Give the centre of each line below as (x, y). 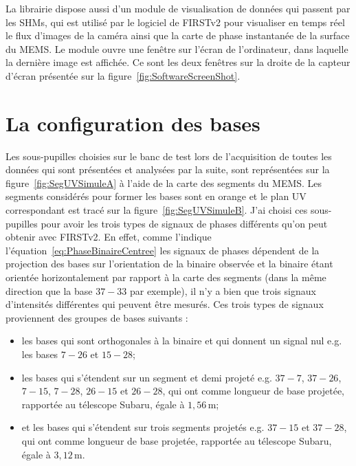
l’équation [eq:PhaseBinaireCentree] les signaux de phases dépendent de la (163, 250)
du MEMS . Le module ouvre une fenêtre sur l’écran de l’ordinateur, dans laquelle (177, 48)
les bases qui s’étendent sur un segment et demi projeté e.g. (147, 377)
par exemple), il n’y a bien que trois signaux (223, 290)
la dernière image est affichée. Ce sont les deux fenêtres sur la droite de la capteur (178, 62)
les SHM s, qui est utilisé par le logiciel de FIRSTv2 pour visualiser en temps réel (175, 22)
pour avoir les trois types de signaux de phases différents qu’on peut (184, 223)
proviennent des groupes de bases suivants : (97, 317)
